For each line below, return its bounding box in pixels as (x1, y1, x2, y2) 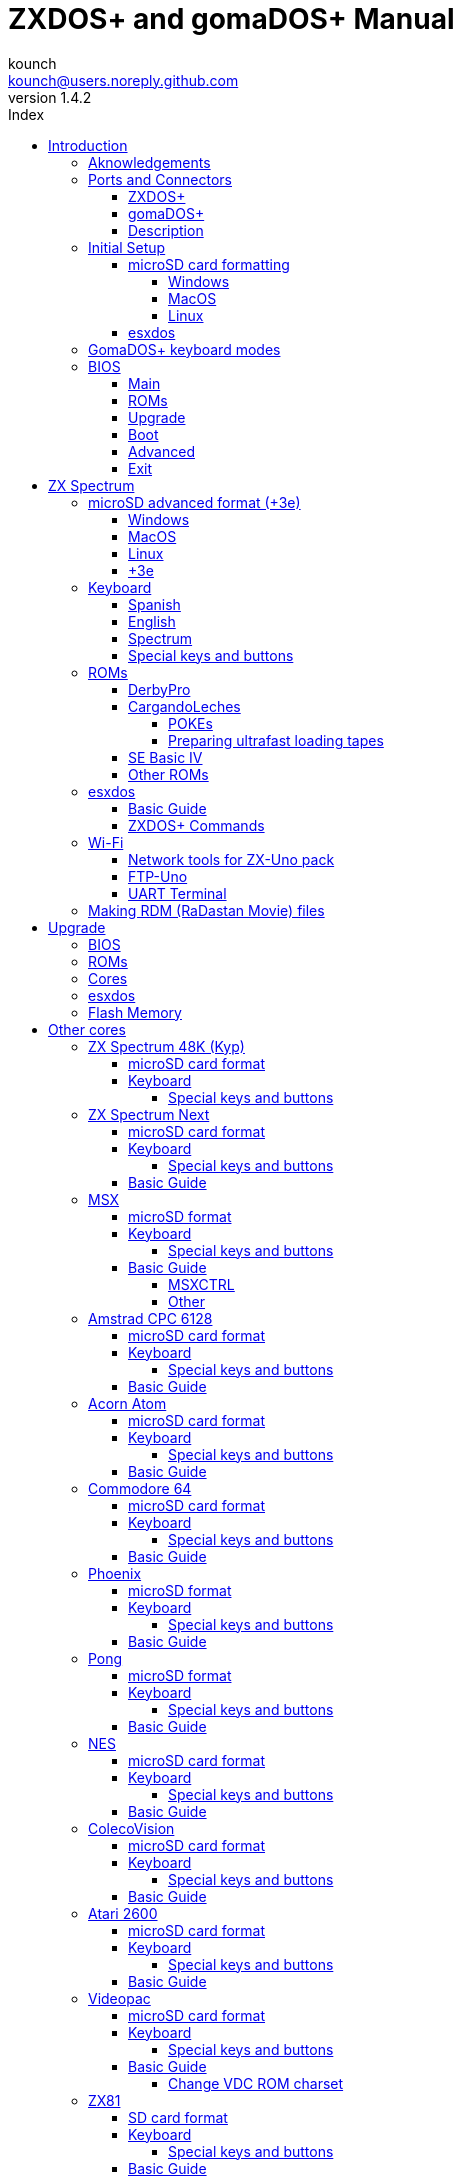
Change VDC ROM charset (168, 2074, 344, 2092)
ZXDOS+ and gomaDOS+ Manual (8, 2, 455, 36)
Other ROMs (128, 765, 209, 783)
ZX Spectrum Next (88, 1105, 210, 1123)
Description (128, 221, 204, 239)
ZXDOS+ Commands (128, 816, 265, 834)
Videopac (88, 1989, 151, 2007)
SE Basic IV (128, 748, 203, 766)
